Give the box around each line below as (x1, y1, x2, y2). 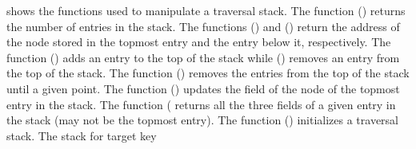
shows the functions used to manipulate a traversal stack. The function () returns (6, 2, 406, 18)
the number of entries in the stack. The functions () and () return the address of (6, 18, 400, 34)
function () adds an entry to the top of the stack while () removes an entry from (6, 49, 400, 65)
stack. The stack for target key (6, 127, 157, 143)
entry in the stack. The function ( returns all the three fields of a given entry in (6, 96, 396, 112)
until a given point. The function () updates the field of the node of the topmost (6, 80, 400, 96)
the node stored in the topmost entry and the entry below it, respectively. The (6, 33, 391, 50)
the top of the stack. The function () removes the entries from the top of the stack (6, 65, 410, 81)
